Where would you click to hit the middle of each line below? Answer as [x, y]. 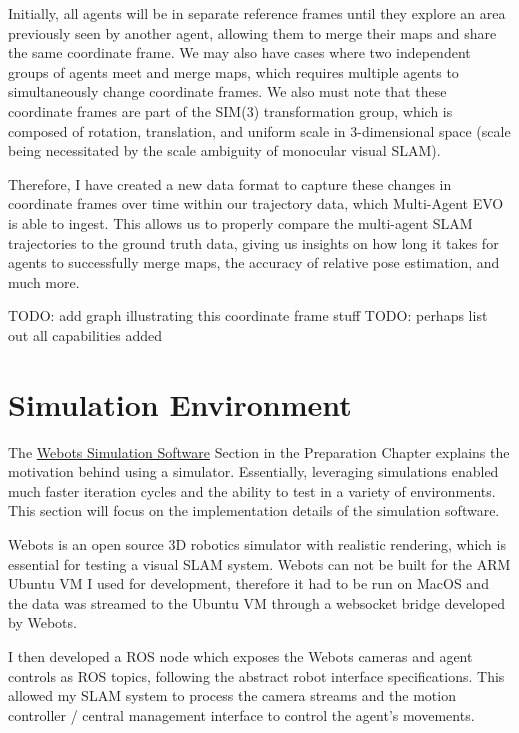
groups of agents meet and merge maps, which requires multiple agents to [233, 71]
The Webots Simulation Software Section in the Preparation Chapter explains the [259, 451]
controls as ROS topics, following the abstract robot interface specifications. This [256, 675]
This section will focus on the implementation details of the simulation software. [254, 510]
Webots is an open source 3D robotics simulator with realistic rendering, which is [257, 544]
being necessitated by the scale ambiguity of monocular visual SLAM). [224, 150]
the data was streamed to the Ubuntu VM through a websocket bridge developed [256, 602]
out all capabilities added [85, 334]
